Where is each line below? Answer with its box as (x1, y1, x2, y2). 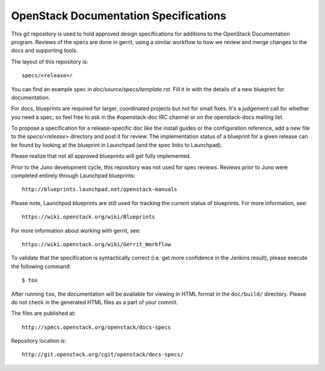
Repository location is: (11, 337, 67, 344)
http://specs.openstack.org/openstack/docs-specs (22, 323, 172, 331)
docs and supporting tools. (11, 47, 78, 54)
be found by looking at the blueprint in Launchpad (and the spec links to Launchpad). (11, 141, 223, 148)
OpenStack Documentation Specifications (11, 9, 227, 22)
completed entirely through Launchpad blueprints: (11, 172, 135, 179)
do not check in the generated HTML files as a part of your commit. (11, 299, 179, 306)
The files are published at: (11, 309, 76, 317)
